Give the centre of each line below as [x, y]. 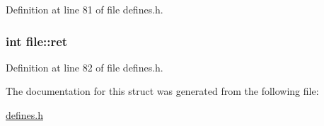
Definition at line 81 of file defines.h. [85, 9]
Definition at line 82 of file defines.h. [85, 67]
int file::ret [37, 41]
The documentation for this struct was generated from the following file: [162, 91]
